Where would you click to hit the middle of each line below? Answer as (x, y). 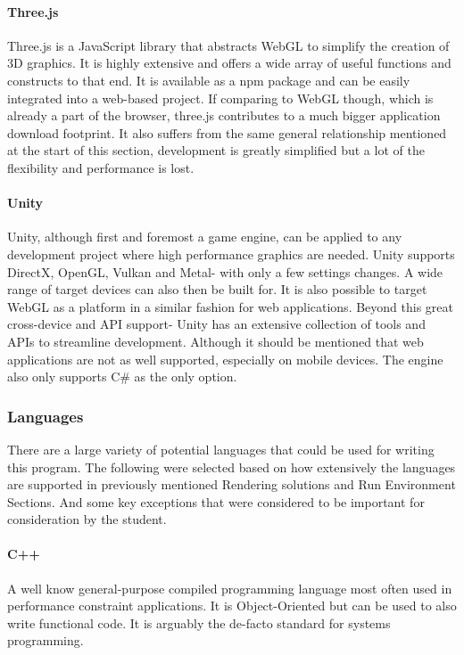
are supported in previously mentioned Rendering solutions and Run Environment (232, 484)
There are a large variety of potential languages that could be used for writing (221, 449)
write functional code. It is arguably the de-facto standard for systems (199, 622)
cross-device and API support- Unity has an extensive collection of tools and (216, 324)
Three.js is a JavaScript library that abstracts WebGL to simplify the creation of (228, 45)
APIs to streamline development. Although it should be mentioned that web (215, 341)
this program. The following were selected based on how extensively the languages (232, 467)
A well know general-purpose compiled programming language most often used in (230, 588)
